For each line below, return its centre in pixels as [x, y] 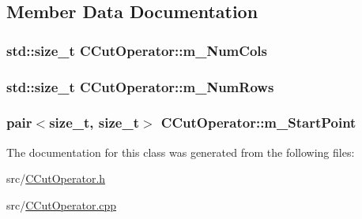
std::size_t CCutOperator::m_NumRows [140, 86]
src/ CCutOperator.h [56, 178]
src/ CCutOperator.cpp [62, 204]
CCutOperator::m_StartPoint [258, 122]
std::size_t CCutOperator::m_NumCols [137, 50]
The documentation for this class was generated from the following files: [181, 152]
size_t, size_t [94, 122]
